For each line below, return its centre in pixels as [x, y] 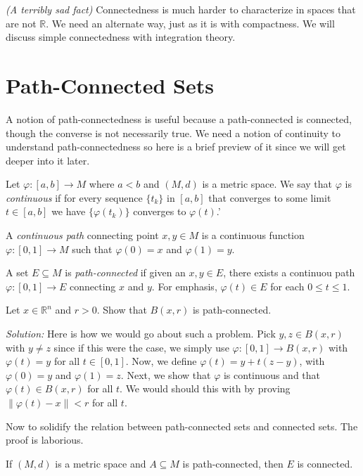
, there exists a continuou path [289, 272]
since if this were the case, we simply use [141, 347]
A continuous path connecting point [82, 235]
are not [21, 23]
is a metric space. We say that [267, 184]
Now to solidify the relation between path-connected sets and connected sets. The [182, 426]
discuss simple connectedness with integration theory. [121, 37]
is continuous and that [272, 374]
